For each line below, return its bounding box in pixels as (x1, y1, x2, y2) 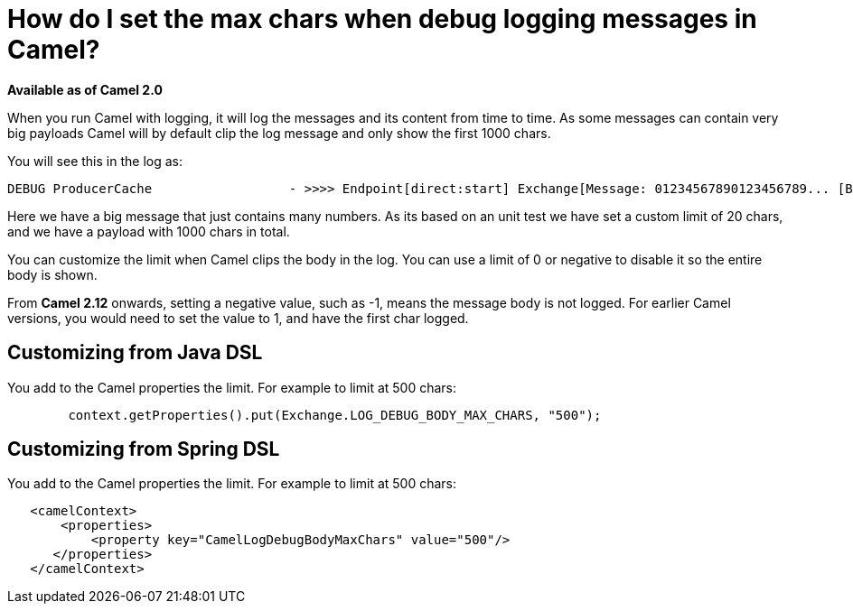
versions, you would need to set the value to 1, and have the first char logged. (7, 310, 469, 326)
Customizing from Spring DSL (7, 438, 280, 461)
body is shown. (7, 266, 98, 282)
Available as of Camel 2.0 (7, 81, 163, 97)
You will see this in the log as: (7, 153, 183, 169)
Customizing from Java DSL (7, 341, 263, 365)
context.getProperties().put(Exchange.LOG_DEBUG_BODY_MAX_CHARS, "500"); (68, 407, 602, 422)
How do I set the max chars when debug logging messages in (7, 4, 757, 34)
